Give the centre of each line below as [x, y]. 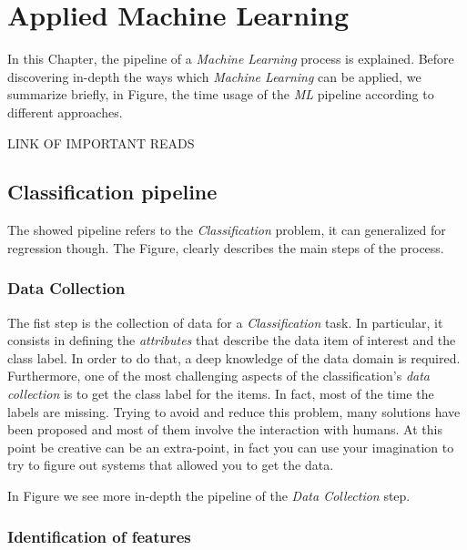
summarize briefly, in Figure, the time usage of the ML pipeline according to [221, 94]
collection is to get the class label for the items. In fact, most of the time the [221, 394]
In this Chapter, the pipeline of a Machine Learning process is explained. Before [231, 59]
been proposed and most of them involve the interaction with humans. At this [225, 429]
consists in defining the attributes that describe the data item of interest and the [232, 340]
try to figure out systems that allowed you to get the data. [171, 465]
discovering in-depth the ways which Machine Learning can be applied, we [214, 76]
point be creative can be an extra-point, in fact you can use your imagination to [231, 447]
